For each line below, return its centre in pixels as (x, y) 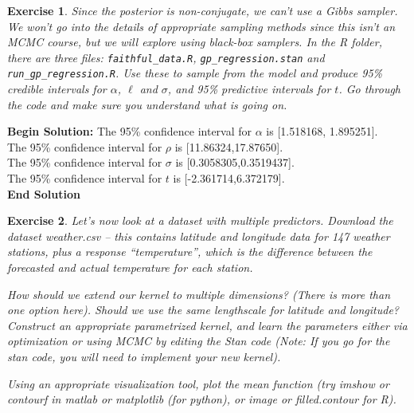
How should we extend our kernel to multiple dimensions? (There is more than (199, 294)
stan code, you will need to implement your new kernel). (144, 356)
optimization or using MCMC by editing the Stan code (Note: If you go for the (199, 341)
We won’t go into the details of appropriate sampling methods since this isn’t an (201, 26)
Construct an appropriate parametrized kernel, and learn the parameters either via (207, 325)
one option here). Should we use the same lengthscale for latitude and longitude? (203, 310)
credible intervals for (57, 89)
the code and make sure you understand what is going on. (147, 104)
